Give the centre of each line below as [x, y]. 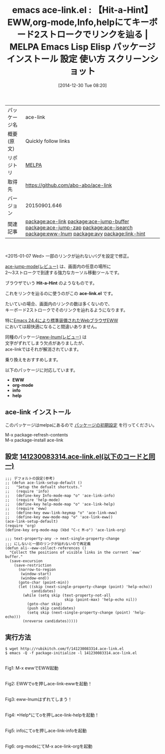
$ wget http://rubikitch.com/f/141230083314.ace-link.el [65, 649]
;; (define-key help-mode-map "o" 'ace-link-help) [60, 504]
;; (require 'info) [27, 491]
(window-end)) [35, 578]
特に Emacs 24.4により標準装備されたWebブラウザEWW [62, 320]
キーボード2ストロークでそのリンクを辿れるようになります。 [67, 310]
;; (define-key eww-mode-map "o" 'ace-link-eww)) [59, 517]
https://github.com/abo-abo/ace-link [69, 185]
